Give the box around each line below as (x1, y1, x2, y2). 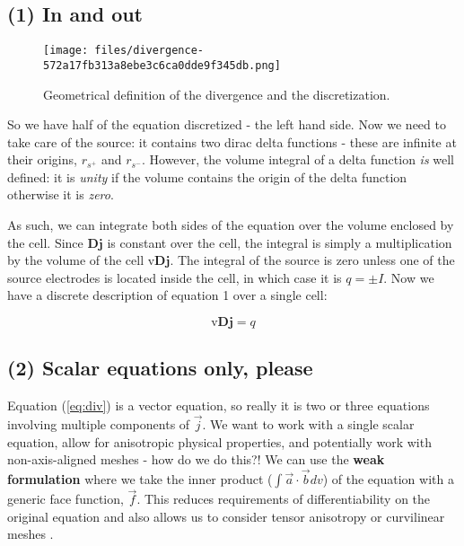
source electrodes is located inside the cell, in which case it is (7, 268, 342, 286)
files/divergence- (94, 44, 204, 57)
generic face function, (7, 489, 124, 508)
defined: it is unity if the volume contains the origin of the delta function (7, 167, 407, 186)
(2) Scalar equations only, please (7, 354, 313, 382)
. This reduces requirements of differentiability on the (136, 489, 431, 508)
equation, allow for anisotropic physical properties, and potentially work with (7, 432, 432, 451)
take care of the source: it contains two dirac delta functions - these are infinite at (7, 132, 457, 151)
